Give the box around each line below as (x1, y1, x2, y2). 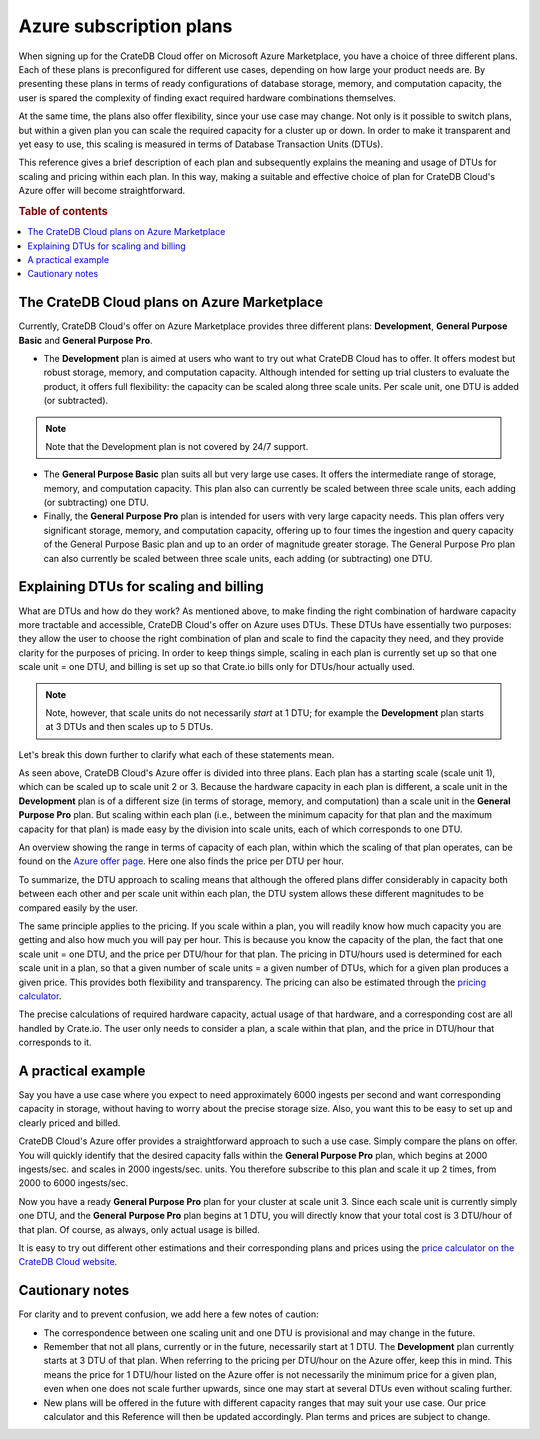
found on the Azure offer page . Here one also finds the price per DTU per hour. (18, 855, 345, 867)
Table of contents (18, 204, 109, 218)
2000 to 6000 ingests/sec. (18, 1177, 129, 1189)
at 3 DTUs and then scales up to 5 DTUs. (45, 721, 214, 733)
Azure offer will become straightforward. (18, 185, 186, 197)
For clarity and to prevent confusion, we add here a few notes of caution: (18, 1308, 319, 1320)
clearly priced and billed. (18, 1116, 121, 1129)
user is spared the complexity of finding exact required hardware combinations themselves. (18, 91, 397, 104)
